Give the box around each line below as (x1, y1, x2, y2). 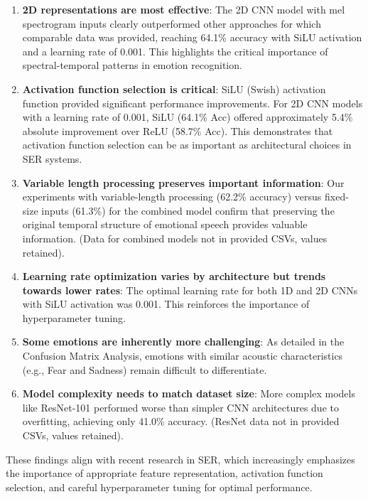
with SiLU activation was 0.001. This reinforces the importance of (22, 296, 310, 311)
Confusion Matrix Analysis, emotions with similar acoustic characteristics (22, 348, 343, 363)
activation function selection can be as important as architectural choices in (22, 137, 352, 152)
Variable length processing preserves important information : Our (22, 175, 345, 190)
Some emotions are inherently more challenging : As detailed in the (22, 334, 345, 349)
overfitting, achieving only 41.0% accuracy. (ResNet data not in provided (22, 414, 340, 429)
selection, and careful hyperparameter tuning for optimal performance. (6, 479, 313, 494)
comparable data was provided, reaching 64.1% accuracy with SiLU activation (22, 30, 362, 45)
